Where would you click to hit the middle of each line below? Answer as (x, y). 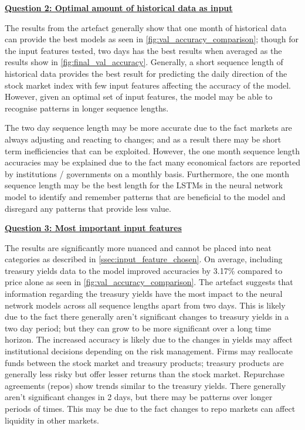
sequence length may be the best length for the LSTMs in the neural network (144, 185)
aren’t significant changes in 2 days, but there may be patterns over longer (139, 397)
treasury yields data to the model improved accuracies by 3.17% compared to (144, 270)
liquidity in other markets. (52, 420)
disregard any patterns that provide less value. (88, 208)
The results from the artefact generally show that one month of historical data (146, 27)
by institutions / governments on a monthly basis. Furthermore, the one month (147, 173)
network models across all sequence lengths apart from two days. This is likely (145, 305)
